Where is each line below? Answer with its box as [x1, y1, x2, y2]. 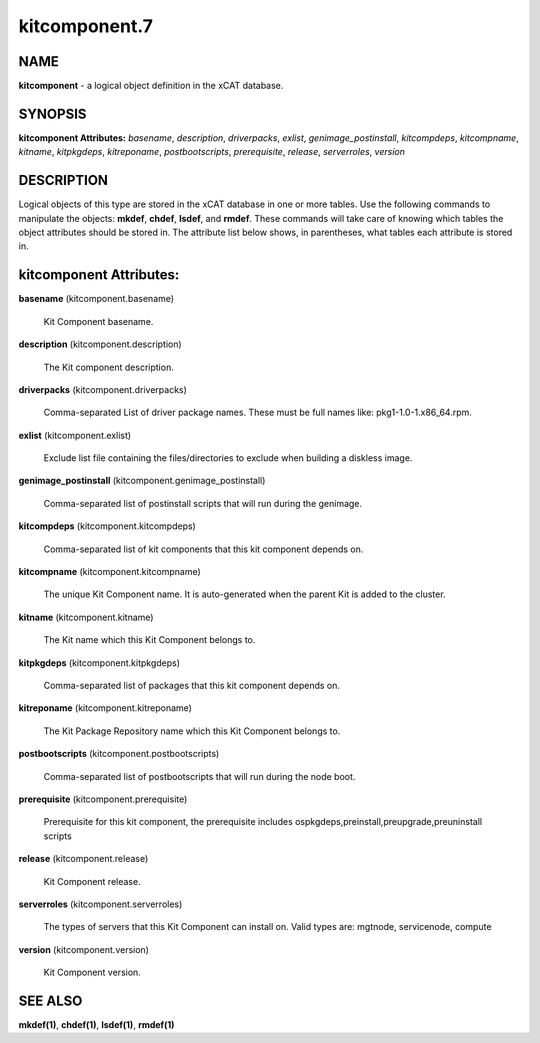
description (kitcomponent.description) [18, 338, 182, 350]
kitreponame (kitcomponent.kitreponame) [18, 702, 192, 714]
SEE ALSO [18, 992, 83, 1009]
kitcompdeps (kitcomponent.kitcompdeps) [18, 520, 197, 532]
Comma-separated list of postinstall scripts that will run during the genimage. [43, 497, 363, 509]
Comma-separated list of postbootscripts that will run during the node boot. [43, 770, 356, 782]
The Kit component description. [43, 361, 174, 373]
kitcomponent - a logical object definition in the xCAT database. [18, 80, 284, 92]
